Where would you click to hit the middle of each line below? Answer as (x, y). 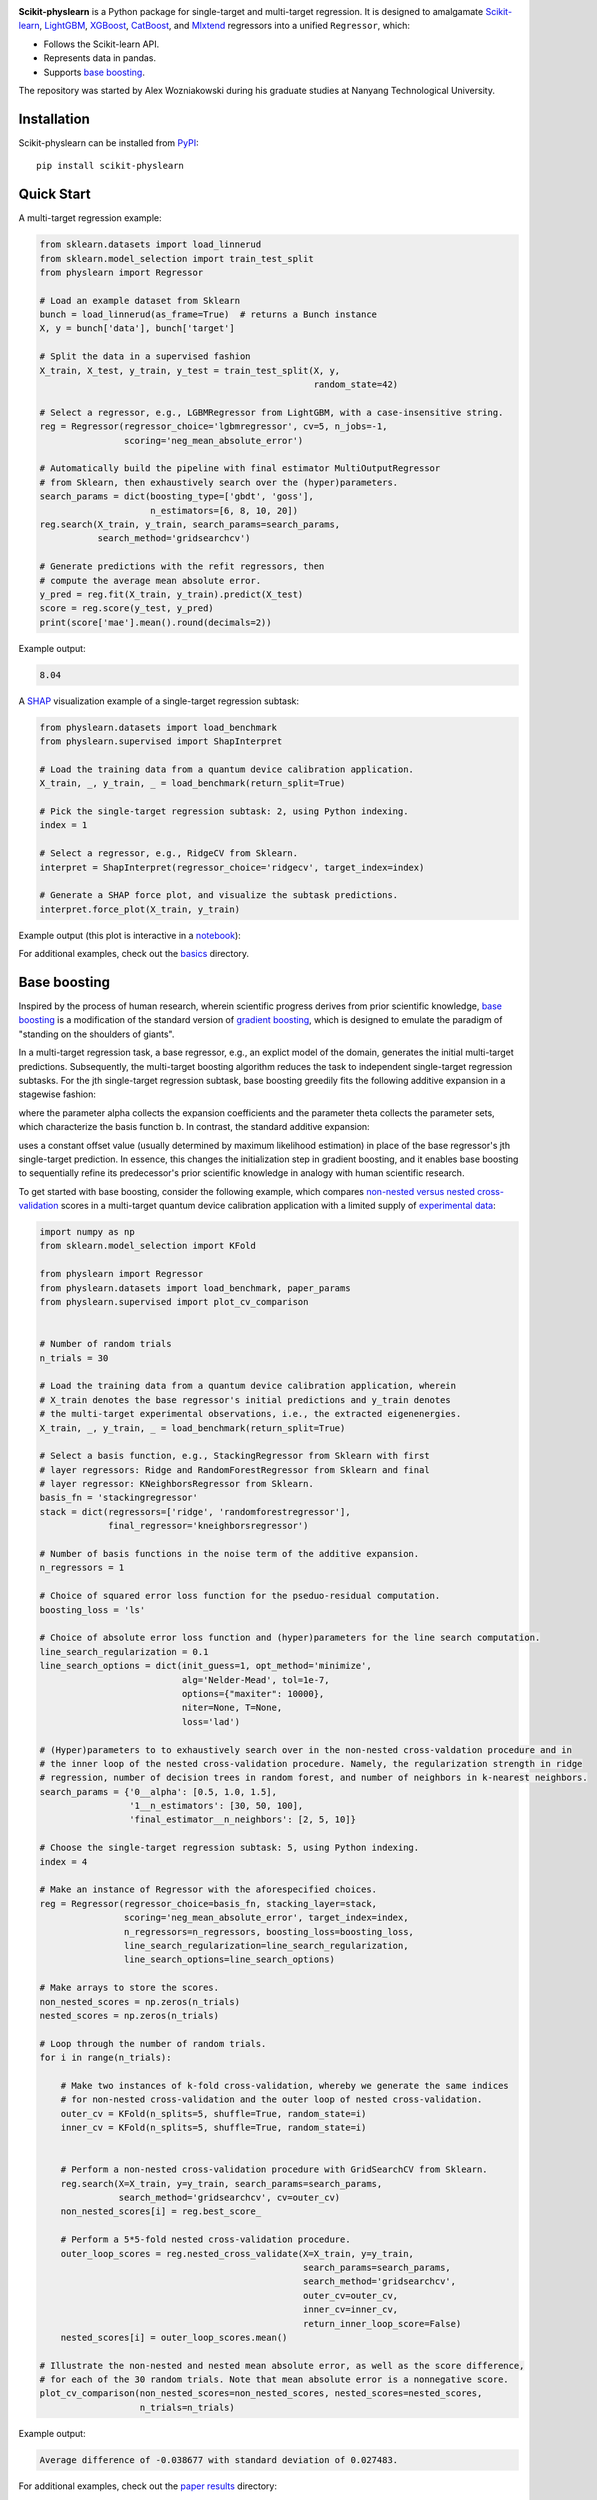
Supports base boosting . (94, 72)
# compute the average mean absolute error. (150, 580)
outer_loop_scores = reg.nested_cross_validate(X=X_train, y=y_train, (237, 2253)
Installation (54, 118)
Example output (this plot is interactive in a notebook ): (130, 935)
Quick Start (54, 194)
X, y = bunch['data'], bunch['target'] (137, 328)
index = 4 (63, 1861)
